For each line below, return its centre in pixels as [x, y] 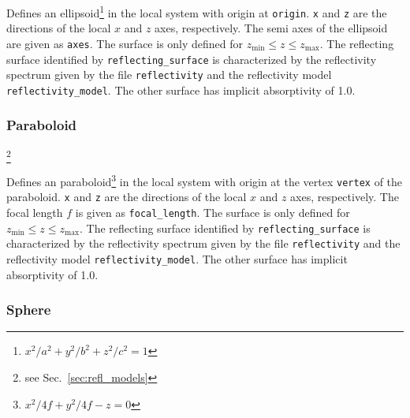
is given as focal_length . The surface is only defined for [212, 213]
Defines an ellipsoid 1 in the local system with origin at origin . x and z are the [197, 11]
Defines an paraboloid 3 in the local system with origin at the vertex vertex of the [205, 180]
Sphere [29, 310]
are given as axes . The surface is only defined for [125, 43]
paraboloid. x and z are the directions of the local [127, 197]
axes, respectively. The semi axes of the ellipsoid [271, 28]
